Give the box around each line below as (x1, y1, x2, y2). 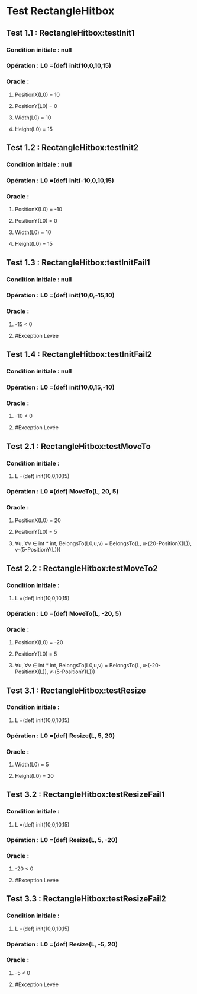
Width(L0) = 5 (14, 761, 49, 768)
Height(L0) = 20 (14, 773, 54, 780)
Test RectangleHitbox (6, 4, 115, 18)
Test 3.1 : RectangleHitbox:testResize (6, 685, 146, 695)
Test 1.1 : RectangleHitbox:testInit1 (6, 28, 135, 38)
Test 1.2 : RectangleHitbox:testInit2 (6, 143, 139, 153)
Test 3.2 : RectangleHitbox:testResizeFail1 (6, 790, 165, 800)
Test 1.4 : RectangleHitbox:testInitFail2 (6, 349, 153, 360)
